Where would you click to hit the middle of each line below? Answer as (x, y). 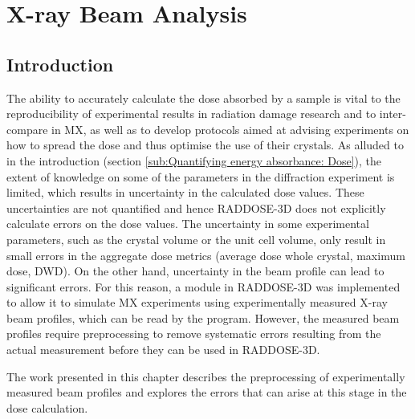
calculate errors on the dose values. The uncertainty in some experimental (188, 224)
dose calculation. (47, 407)
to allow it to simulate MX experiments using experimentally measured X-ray (197, 302)
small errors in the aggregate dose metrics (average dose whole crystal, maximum (206, 255)
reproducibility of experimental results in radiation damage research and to (191, 114)
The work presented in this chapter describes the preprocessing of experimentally (206, 376)
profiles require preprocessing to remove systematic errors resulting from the (194, 334)
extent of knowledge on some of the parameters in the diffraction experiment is (201, 176)
